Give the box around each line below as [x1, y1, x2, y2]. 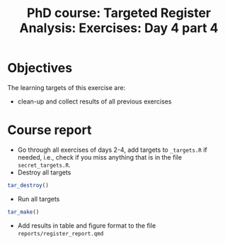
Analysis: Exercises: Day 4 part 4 [19, 20, 219, 36]
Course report [7, 122, 92, 138]
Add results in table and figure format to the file [17, 221, 156, 230]
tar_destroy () [7, 182, 50, 189]
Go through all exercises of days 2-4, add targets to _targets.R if [17, 145, 207, 154]
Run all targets [17, 194, 60, 203]
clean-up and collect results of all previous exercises [17, 97, 172, 106]
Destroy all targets [17, 168, 71, 177]
